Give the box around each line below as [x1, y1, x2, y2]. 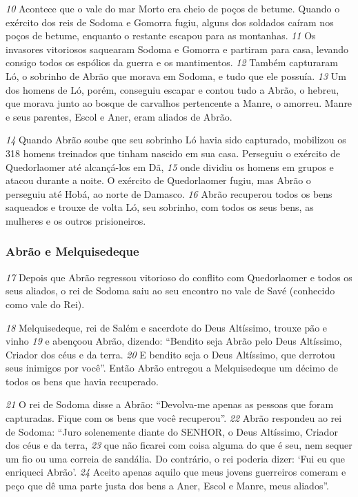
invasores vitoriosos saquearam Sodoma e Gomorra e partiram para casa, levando [6, 41, 349, 56]
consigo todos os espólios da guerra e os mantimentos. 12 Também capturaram [6, 55, 339, 70]
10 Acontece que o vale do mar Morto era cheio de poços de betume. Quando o [6, 1, 340, 15]
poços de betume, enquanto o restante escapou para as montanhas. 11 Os [6, 28, 316, 43]
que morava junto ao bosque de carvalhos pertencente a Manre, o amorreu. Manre [6, 96, 352, 110]
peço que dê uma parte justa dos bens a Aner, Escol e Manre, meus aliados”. [6, 478, 329, 493]
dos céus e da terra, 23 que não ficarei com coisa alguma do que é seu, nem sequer [6, 438, 352, 452]
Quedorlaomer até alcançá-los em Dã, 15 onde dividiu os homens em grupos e [6, 159, 334, 174]
